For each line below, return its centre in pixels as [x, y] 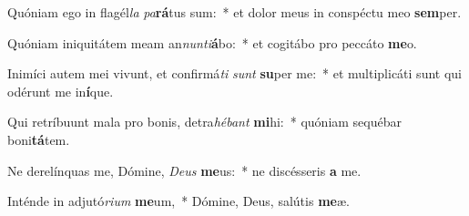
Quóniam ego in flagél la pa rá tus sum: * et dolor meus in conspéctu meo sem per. [234, 12]
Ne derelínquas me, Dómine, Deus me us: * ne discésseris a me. [184, 170]
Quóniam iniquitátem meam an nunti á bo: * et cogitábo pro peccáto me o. [212, 42]
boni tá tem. [39, 139]
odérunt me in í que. [61, 91]
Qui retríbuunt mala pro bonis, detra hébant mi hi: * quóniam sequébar [204, 122]
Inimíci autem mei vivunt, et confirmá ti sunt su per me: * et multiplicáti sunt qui [234, 73]
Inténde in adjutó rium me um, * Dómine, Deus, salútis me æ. [178, 201]
